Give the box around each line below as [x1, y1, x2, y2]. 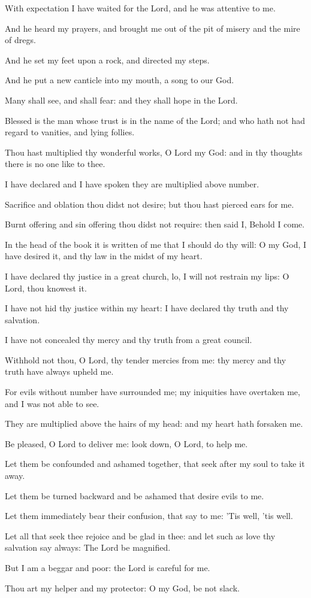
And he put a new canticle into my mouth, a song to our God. [5, 74, 234, 86]
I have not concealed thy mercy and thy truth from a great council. [5, 333, 252, 346]
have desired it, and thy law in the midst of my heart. [5, 250, 203, 262]
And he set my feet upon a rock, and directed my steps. [5, 53, 210, 66]
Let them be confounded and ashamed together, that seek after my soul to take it [5, 457, 305, 470]
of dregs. [5, 34, 36, 46]
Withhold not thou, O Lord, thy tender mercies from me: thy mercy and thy [5, 353, 286, 366]
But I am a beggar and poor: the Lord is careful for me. [5, 561, 210, 573]
